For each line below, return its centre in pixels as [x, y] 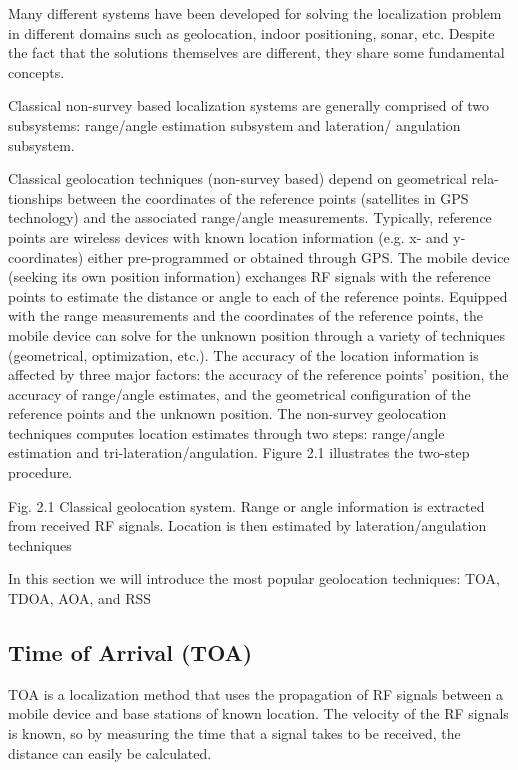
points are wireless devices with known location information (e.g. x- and [228, 236]
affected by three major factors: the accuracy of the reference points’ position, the [258, 374]
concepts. [36, 71]
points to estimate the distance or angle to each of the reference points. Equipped [258, 295]
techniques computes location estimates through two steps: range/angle [226, 432]
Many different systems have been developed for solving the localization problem [255, 13]
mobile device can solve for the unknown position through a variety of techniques [256, 334]
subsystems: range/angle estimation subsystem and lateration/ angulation [234, 124]
